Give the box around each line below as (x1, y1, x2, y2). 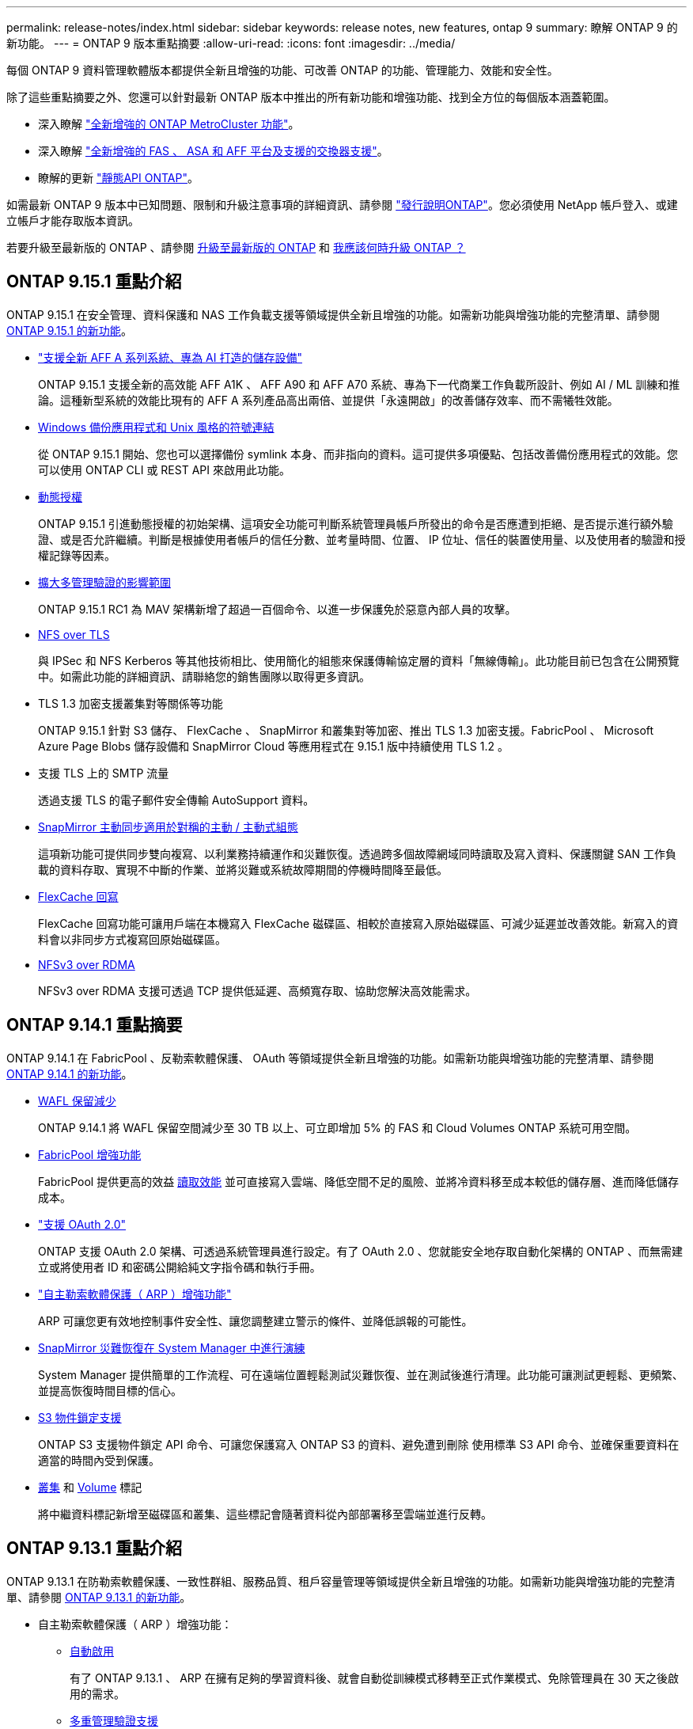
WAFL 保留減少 (38, 1093, 116, 1108)
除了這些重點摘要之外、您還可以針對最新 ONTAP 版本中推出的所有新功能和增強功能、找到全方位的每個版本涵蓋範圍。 (6, 90, 615, 104)
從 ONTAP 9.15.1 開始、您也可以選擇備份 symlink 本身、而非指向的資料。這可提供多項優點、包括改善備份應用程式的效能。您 (38, 446, 678, 461)
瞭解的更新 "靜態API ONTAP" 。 (38, 171, 199, 184)
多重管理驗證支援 (70, 1713, 158, 1727)
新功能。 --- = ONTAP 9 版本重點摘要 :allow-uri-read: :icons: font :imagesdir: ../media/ (6, 36, 456, 50)
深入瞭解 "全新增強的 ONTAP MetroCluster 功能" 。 (38, 117, 300, 131)
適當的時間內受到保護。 (38, 1453, 160, 1467)
